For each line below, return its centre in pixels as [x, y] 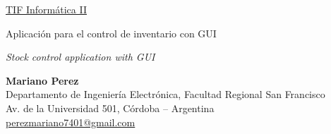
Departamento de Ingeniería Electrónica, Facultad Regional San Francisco [165, 94]
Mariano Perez [42, 80]
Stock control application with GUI [80, 57]
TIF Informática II [46, 9]
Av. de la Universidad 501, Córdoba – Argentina [110, 108]
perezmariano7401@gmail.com [71, 122]
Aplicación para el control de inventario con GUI [111, 33]
